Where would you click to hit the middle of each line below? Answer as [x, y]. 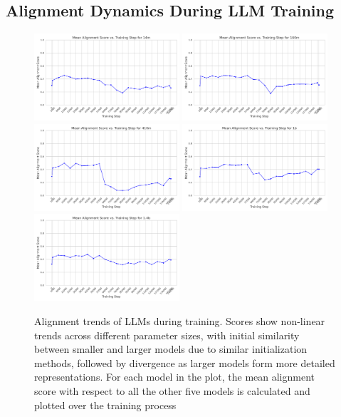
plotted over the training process [105, 405]
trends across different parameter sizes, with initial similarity [167, 335]
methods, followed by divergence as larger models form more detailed [185, 362]
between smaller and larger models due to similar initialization [171, 349]
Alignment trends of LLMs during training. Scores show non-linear [180, 321]
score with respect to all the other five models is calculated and [172, 391]
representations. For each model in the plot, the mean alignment [175, 377]
